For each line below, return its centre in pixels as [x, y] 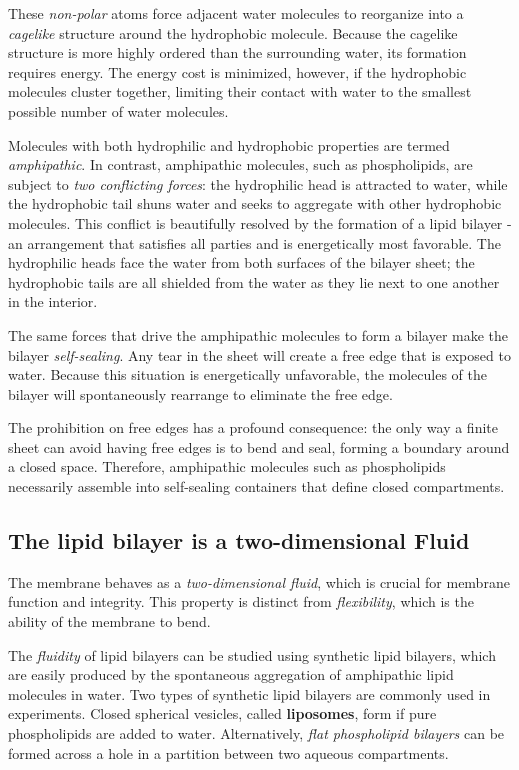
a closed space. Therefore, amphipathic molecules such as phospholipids [227, 466]
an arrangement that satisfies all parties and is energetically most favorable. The [254, 242]
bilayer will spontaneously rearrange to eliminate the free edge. [200, 393]
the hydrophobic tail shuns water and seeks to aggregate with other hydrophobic [255, 203]
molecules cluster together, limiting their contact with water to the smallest [240, 91]
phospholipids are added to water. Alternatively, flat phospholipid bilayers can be [256, 733]
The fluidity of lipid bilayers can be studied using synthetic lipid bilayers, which [252, 654]
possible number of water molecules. [118, 110]
